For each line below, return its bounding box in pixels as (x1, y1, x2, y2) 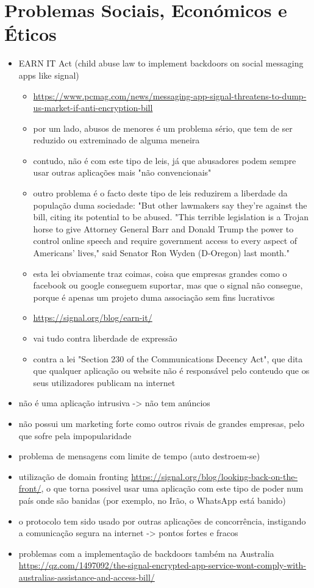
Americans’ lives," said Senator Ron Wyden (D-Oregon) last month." (33, 246, 290, 259)
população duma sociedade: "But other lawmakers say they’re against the (33, 198, 307, 211)
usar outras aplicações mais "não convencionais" (33, 166, 212, 179)
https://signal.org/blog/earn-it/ (33, 311, 152, 324)
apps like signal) (18, 68, 79, 81)
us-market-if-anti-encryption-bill (33, 101, 153, 114)
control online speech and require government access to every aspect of (33, 234, 298, 247)
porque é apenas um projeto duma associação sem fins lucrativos (33, 290, 275, 303)
